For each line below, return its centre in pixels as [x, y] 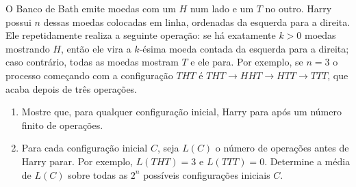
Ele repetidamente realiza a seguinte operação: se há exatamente [141, 35]
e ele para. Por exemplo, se [247, 62]
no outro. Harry [298, 8]
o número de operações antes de [282, 148]
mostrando [28, 48]
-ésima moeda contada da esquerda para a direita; [244, 48]
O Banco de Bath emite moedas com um [91, 8]
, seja [168, 148]
